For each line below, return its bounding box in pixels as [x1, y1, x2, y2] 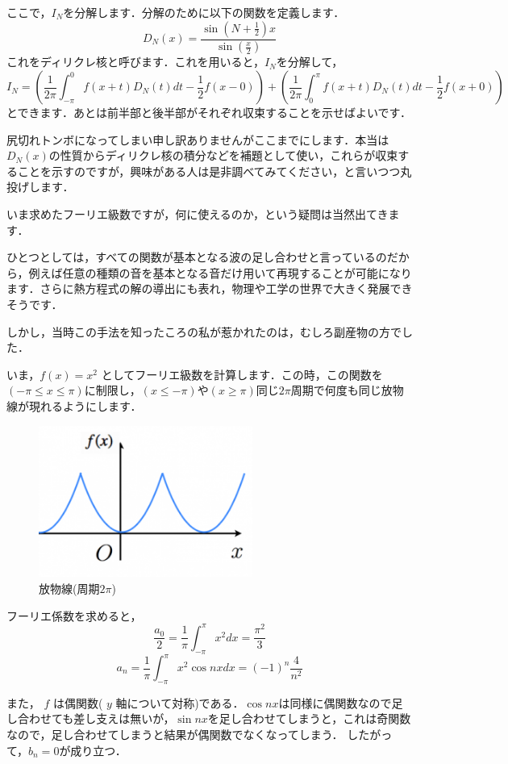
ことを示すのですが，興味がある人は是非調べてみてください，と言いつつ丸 [17, 162, 412, 179]
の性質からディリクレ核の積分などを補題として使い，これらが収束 [48, 147, 398, 164]
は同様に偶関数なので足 [278, 694, 403, 711]
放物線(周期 [39, 579, 100, 596]
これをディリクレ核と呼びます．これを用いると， [6, 53, 264, 70]
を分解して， [276, 53, 344, 70]
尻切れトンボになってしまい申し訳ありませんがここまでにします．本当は [6, 131, 389, 148]
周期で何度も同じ [290, 382, 381, 399]
